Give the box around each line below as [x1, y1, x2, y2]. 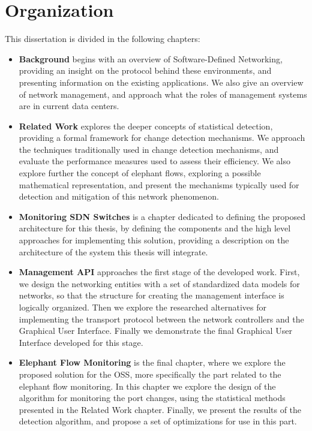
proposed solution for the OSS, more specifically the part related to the [19, 367, 281, 380]
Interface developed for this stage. [19, 336, 143, 348]
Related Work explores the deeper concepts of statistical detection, [19, 119, 273, 132]
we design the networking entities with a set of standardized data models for [19, 277, 300, 290]
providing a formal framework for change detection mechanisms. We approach [19, 131, 305, 144]
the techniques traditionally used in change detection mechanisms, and [19, 143, 279, 155]
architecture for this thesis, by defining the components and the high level [19, 222, 291, 234]
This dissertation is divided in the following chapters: [5, 32, 200, 45]
